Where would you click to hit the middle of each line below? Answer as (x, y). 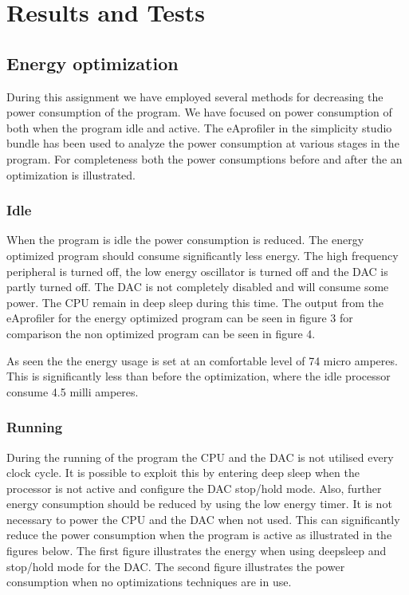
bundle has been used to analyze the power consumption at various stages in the (203, 143)
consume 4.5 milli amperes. (73, 391)
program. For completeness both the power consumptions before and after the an (204, 158)
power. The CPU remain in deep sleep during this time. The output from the (195, 302)
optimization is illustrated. (71, 174)
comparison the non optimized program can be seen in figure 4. (161, 333)
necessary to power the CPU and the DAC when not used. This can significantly (203, 519)
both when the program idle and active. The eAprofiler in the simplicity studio (199, 127)
